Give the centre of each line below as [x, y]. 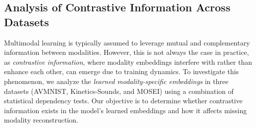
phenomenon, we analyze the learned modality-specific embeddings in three [116, 81]
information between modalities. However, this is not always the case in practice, [127, 52]
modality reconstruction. [41, 120]
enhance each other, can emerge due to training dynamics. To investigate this [121, 71]
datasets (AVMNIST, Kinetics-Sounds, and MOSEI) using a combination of [119, 91]
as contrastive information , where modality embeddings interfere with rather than [128, 62]
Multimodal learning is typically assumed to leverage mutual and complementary [127, 42]
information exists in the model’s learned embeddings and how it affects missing [126, 110]
